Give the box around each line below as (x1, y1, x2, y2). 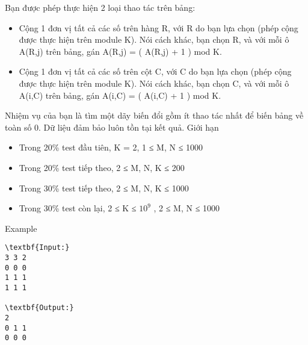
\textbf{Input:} (5, 243, 70, 252)
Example (5, 222, 37, 234)
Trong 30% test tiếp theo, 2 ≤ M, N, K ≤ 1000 (19, 181, 189, 194)
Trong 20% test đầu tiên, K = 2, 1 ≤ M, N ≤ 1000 (19, 141, 203, 154)
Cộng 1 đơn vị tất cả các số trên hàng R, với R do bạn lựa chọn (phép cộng (19, 21, 298, 34)
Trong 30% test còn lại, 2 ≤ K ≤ (19, 202, 137, 214)
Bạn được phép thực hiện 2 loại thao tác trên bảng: (5, 1, 196, 13)
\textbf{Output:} (5, 303, 74, 312)
